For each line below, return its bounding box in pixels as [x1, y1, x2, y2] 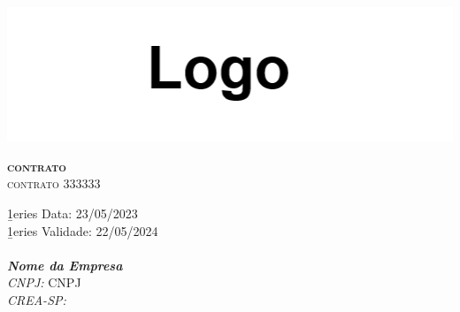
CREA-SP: [7, 291, 66, 309]
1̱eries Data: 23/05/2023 [7, 204, 138, 223]
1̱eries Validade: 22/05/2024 [7, 221, 158, 240]
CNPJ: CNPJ [7, 273, 81, 292]
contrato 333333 [7, 174, 101, 193]
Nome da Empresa [7, 255, 123, 274]
